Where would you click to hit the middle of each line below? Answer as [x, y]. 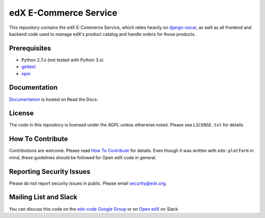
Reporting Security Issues [50, 171]
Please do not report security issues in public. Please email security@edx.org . [88, 183]
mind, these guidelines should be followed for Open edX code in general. [83, 157]
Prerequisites [30, 48]
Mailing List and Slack [43, 197]
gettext [29, 67]
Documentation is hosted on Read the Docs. [53, 99]
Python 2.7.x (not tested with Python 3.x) [63, 60]
